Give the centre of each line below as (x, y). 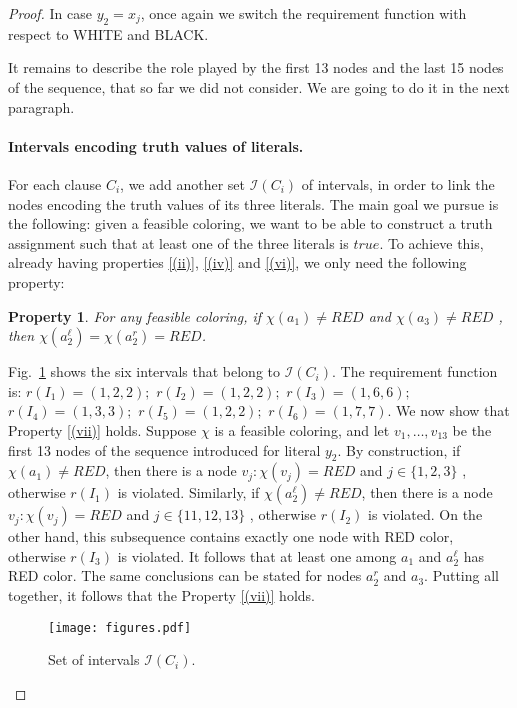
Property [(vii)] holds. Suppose (102, 429)
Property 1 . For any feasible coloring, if (135, 315)
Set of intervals (94, 659)
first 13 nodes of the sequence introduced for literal (164, 449)
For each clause (55, 183)
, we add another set (183, 183)
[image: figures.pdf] (120, 627)
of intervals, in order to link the (398, 183)
